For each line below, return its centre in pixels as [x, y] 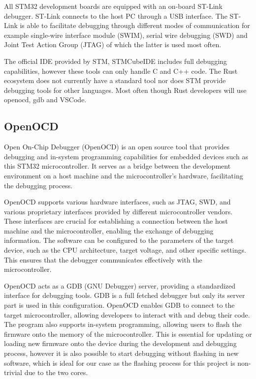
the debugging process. [38, 185]
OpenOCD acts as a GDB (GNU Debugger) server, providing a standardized [120, 285]
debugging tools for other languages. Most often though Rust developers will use [125, 90]
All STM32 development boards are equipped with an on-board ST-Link [113, 6]
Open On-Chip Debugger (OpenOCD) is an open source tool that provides [117, 147]
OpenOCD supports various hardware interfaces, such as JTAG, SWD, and [117, 202]
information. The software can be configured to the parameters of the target [119, 240]
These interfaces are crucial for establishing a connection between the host [116, 221]
